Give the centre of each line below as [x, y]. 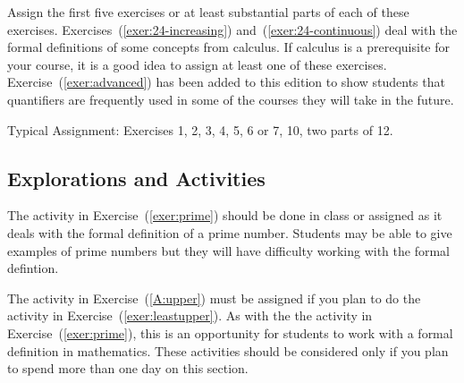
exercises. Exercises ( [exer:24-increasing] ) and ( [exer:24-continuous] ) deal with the [232, 29]
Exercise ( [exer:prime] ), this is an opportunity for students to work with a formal [230, 332]
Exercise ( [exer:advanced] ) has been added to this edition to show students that [226, 82]
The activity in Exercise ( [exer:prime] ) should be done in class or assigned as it [225, 215]
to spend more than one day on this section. [128, 368]
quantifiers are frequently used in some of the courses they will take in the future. [231, 99]
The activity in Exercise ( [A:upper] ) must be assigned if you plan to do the [214, 298]
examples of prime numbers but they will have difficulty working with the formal [228, 250]
